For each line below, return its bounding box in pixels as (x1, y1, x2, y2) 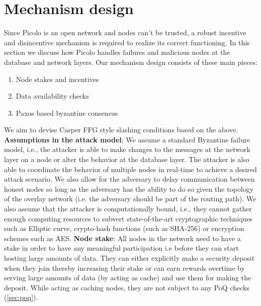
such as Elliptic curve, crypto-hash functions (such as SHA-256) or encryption (4, 223, 244, 234)
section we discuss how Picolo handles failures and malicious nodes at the (4, 47, 230, 57)
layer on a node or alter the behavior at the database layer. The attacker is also (4, 154, 249, 165)
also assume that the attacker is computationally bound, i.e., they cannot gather (4, 203, 252, 214)
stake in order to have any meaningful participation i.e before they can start (4, 243, 239, 253)
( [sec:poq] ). (4, 292, 38, 302)
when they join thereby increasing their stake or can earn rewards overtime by (4, 262, 245, 273)
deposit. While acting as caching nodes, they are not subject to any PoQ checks (4, 282, 249, 292)
